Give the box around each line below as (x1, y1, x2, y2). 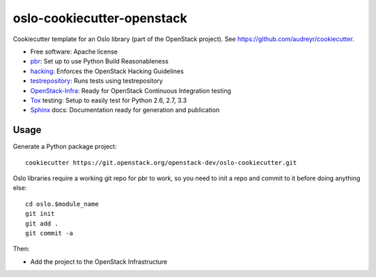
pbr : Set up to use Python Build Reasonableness (30, 57, 169, 65)
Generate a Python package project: (13, 143, 117, 151)
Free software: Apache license (30, 47, 118, 56)
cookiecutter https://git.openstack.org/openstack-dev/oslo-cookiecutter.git (25, 159, 297, 166)
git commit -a (25, 229, 73, 237)
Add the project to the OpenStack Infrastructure (30, 258, 168, 266)
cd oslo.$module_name (25, 200, 99, 208)
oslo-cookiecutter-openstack (13, 10, 188, 26)
